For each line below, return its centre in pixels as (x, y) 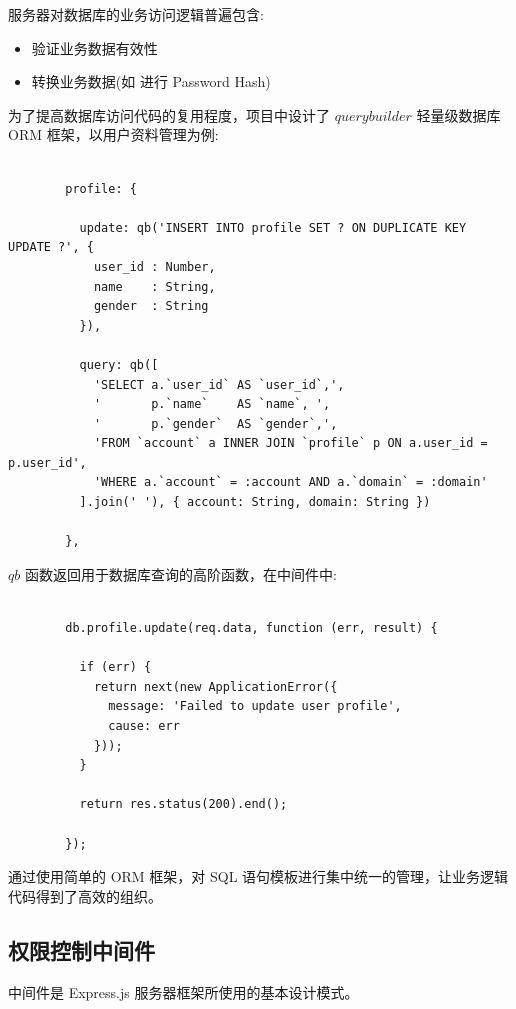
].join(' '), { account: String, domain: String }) (255, 502)
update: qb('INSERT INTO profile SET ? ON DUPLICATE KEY (273, 227)
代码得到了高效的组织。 (85, 895)
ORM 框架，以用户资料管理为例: (113, 134)
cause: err (144, 726)
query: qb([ (119, 364)
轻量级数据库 (458, 114)
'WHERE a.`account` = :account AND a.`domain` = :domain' (290, 482)
